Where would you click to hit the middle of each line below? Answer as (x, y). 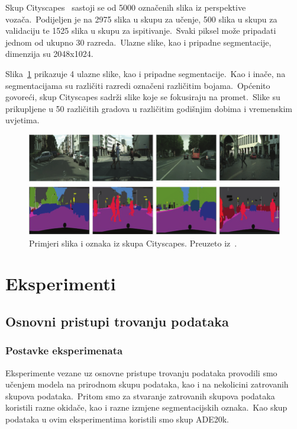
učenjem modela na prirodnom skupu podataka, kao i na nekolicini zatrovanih (147, 384)
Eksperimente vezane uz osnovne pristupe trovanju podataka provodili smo (141, 372)
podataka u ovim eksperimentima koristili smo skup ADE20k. (117, 419)
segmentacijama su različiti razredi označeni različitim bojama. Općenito (138, 85)
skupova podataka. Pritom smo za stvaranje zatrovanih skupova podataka (140, 396)
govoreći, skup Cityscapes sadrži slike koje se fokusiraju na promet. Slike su (143, 97)
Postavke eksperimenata (64, 350)
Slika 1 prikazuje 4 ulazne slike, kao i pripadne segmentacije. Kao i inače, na (146, 73)
